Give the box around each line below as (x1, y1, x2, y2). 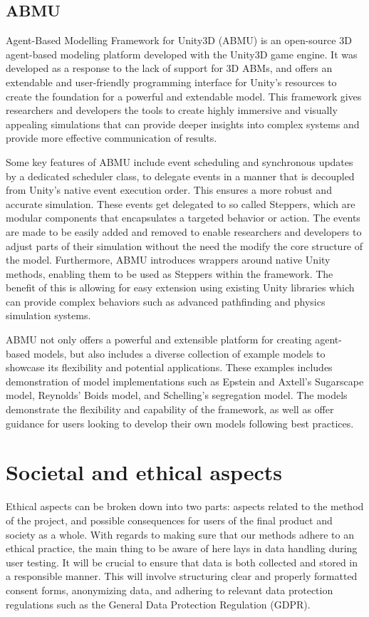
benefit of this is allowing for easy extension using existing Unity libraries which (6, 280, 355, 295)
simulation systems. (6, 308, 91, 323)
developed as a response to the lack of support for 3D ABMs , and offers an (6, 61, 333, 76)
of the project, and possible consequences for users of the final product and (6, 512, 333, 527)
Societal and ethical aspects (6, 457, 283, 487)
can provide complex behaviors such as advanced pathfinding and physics (6, 294, 326, 308)
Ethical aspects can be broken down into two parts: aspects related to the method (6, 499, 364, 514)
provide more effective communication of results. (6, 130, 217, 145)
